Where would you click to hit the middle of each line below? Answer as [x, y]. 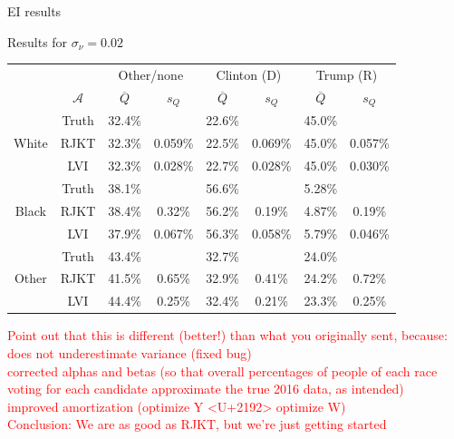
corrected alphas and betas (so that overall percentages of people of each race [222, 371]
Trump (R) [347, 74]
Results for [38, 41]
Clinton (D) [249, 74]
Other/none [151, 74]
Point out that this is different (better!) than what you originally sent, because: [227, 335]
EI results [34, 11]
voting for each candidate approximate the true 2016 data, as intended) [206, 389]
